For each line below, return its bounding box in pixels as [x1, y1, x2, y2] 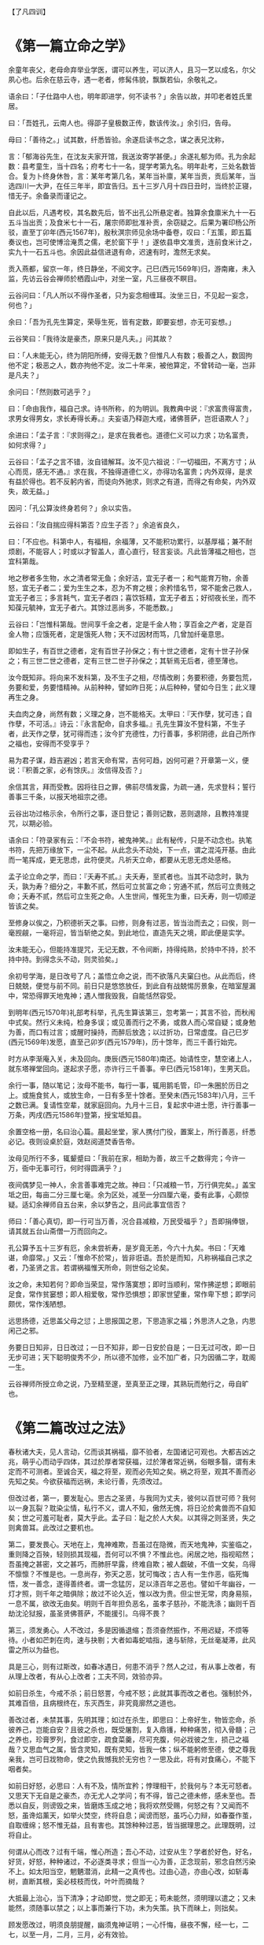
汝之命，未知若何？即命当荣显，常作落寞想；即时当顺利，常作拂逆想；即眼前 [8, 1279, 256, 1289]
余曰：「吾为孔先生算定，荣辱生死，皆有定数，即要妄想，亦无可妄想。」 [8, 317, 236, 326]
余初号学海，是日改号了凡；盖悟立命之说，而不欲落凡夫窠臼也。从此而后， [8, 971, 249, 980]
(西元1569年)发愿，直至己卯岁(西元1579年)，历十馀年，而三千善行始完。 [8, 1037, 242, 1047]
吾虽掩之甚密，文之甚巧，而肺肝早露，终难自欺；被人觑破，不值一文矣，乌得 [8, 1559, 256, 1568]
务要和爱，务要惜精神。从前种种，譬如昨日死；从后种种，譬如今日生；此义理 [8, 682, 256, 692]
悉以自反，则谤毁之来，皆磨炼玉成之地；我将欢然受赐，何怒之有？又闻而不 [8, 1800, 249, 1810]
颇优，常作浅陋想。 [8, 1299, 71, 1308]
